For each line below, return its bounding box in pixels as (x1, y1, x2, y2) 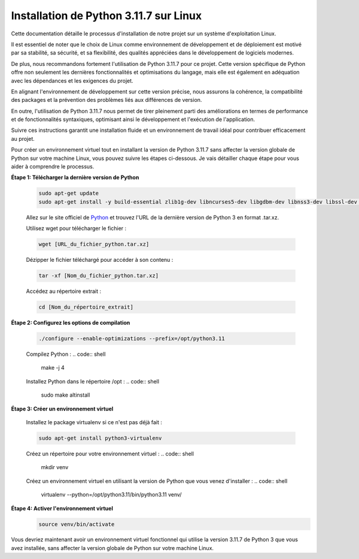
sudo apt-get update (38, 190, 99, 197)
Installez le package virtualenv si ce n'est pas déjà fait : (26, 418, 163, 425)
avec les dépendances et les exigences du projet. (11, 77, 134, 84)
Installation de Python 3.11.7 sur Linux (11, 9, 202, 22)
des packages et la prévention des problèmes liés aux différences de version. (11, 96, 202, 104)
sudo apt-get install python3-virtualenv (38, 434, 162, 442)
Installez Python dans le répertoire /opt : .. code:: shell (26, 377, 160, 385)
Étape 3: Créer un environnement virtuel (11, 405, 114, 412)
